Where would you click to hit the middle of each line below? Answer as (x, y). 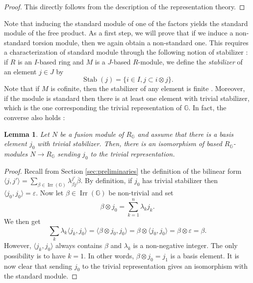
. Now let (50, 193)
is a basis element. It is (205, 255)
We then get (22, 221)
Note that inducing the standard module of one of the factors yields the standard (126, 23)
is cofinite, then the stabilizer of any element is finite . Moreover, (148, 88)
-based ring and (60, 61)
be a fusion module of (92, 134)
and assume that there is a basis (185, 134)
